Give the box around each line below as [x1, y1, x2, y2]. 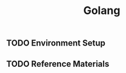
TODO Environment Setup [6, 38, 106, 49]
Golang [83, 4, 121, 18]
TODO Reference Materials [6, 58, 110, 69]
